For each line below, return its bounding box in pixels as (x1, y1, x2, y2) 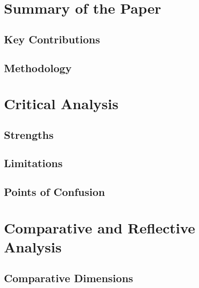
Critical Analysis (4, 94, 119, 114)
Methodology (4, 60, 72, 75)
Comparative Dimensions (4, 270, 133, 285)
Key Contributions (4, 31, 100, 46)
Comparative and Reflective (4, 217, 196, 237)
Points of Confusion (4, 184, 105, 199)
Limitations (4, 155, 63, 171)
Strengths (4, 127, 54, 142)
